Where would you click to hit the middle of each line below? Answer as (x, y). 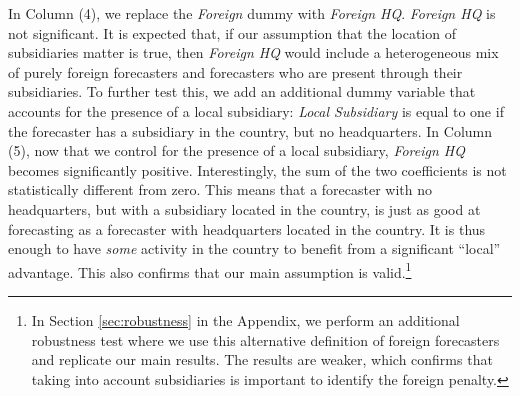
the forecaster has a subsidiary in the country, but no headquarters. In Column (250, 130)
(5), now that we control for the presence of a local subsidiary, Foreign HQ (237, 150)
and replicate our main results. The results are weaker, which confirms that (262, 359)
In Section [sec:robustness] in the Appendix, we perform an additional (245, 319)
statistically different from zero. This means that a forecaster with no (220, 189)
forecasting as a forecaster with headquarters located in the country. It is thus (247, 228)
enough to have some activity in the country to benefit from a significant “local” (254, 248)
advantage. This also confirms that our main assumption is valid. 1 (210, 270)
